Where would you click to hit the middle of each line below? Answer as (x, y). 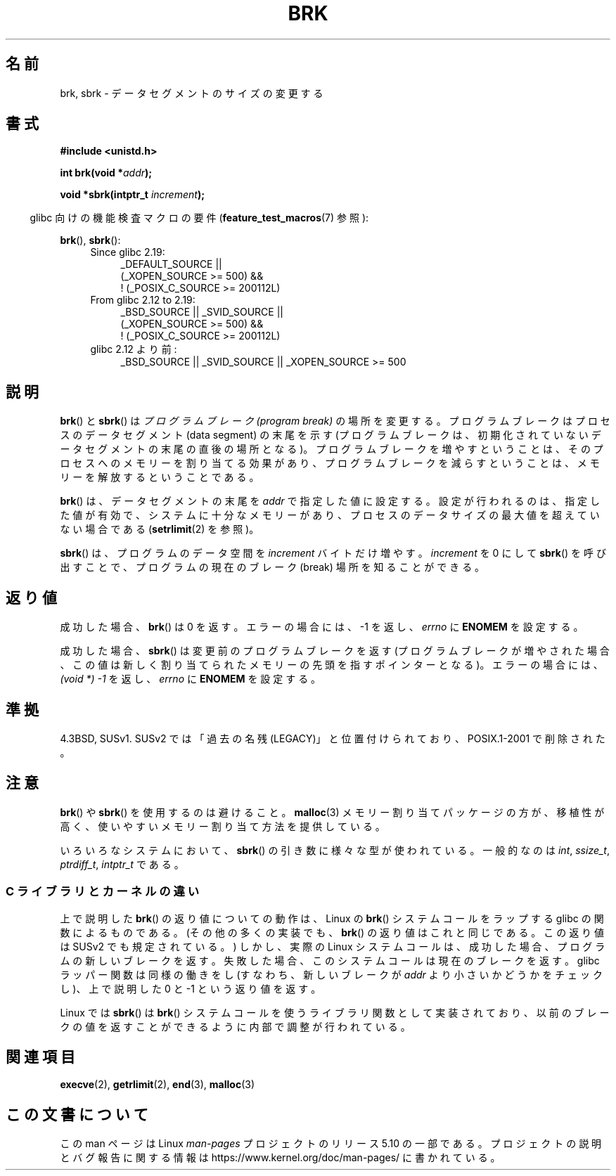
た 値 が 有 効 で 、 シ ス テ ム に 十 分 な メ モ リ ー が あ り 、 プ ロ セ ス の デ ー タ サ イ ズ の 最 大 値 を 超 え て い (330, 515)
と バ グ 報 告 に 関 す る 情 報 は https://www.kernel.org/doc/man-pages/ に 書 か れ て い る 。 (280, 1158)
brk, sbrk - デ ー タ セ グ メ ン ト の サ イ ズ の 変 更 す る (192, 93)
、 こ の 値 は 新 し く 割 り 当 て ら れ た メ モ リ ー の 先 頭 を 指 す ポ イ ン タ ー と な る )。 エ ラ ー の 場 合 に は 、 (332, 665)
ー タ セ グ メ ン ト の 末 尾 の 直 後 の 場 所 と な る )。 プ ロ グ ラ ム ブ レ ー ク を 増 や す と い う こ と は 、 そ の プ (332, 449)
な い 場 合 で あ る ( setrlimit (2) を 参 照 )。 (160, 529)
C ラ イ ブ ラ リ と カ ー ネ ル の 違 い (103, 892)
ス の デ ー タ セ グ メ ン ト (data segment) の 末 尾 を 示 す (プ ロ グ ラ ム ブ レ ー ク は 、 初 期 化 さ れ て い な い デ (331, 435)
